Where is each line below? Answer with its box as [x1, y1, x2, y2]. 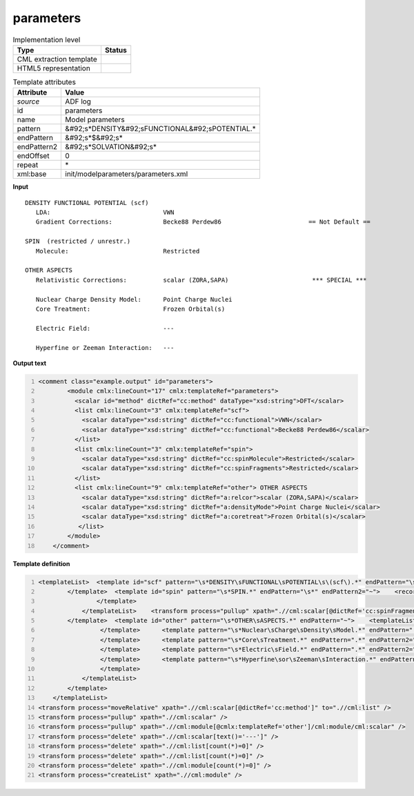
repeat [17, 160, 39, 170]
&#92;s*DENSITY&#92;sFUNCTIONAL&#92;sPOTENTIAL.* [65, 124, 256, 134]
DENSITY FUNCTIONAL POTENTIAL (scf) [25, 199, 149, 206]
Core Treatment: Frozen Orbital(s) [35, 304, 226, 313]
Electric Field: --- [35, 324, 175, 332]
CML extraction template [17, 54, 97, 64]
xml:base [17, 169, 47, 179]
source [17, 97, 40, 106]
